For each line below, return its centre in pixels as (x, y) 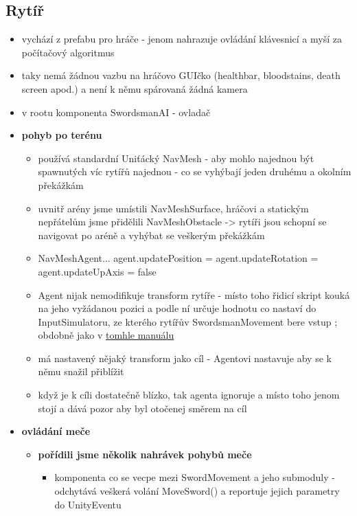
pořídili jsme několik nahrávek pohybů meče (145, 454)
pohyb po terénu (62, 135)
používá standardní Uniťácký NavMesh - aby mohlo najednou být (176, 158)
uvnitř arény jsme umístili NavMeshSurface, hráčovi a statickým (173, 208)
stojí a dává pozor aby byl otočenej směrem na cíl (142, 408)
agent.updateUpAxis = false (97, 271)
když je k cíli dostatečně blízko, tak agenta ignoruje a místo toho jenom (189, 395)
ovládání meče (56, 431)
